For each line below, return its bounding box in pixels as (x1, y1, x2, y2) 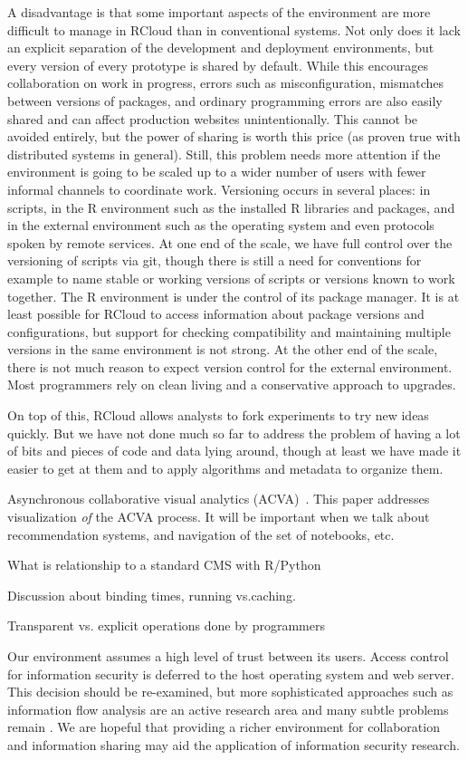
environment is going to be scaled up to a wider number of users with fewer (7, 162, 426, 181)
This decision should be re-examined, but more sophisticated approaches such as (7, 682, 454, 701)
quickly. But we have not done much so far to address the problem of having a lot (7, 423, 461, 442)
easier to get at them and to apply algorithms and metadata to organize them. (7, 458, 444, 477)
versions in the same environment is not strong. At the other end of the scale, (7, 340, 438, 359)
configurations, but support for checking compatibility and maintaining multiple (7, 322, 451, 341)
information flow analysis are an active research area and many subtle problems (7, 699, 449, 718)
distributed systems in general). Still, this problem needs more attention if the (7, 144, 441, 163)
